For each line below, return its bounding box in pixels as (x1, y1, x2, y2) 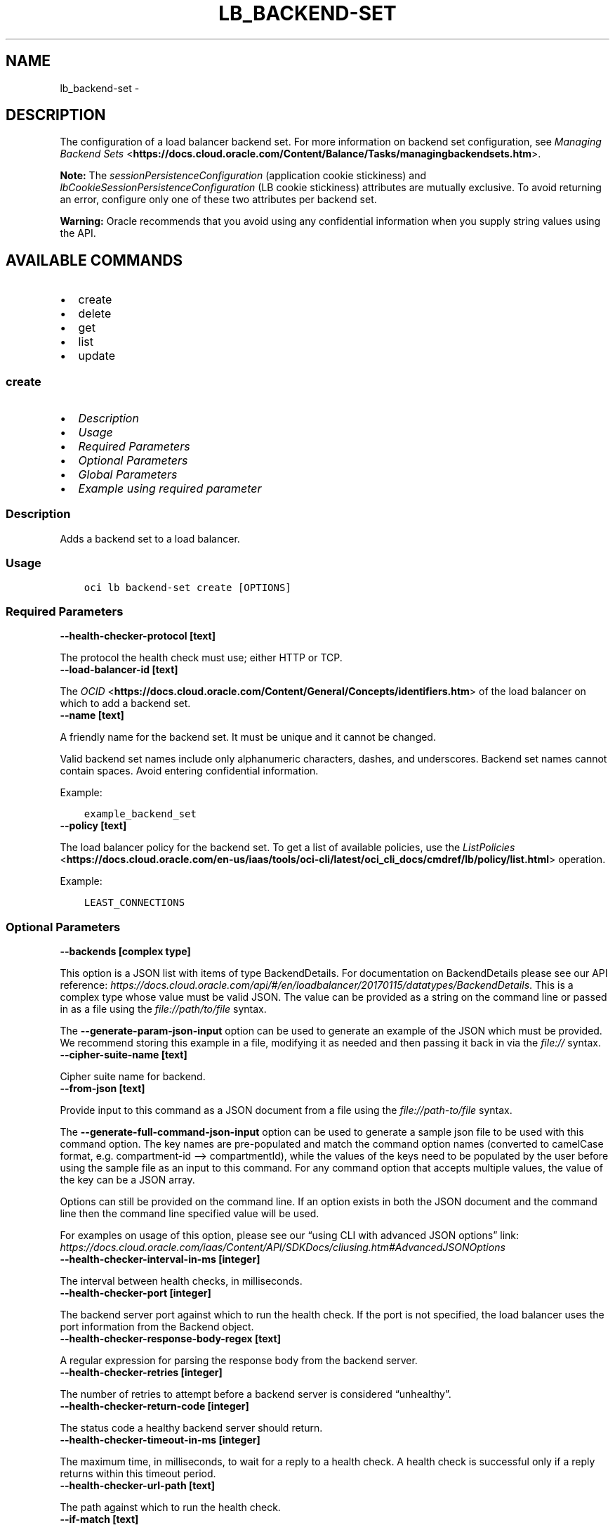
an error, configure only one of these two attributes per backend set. (60, 193, 377, 206)
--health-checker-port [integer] (60, 1287, 211, 1299)
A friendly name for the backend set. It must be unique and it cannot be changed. (60, 731, 436, 744)
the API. (60, 227, 96, 240)
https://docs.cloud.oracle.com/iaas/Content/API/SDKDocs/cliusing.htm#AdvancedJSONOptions (60, 1241, 505, 1254)
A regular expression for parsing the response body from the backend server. (60, 1354, 418, 1367)
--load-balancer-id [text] (60, 663, 178, 676)
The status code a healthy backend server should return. (60, 1422, 323, 1434)
